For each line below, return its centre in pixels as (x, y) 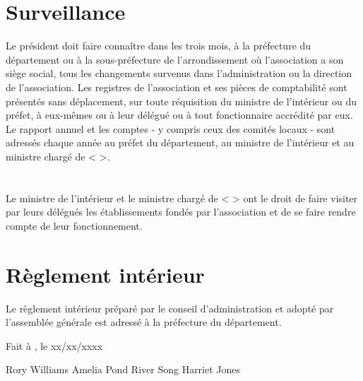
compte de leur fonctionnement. (74, 225)
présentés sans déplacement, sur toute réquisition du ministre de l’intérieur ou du (181, 101)
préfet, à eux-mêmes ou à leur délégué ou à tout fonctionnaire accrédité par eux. (179, 115)
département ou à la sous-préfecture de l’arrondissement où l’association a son (175, 59)
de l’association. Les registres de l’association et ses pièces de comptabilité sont (177, 87)
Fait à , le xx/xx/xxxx (54, 345)
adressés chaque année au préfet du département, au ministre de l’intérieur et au (180, 142)
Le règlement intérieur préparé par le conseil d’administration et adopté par (170, 308)
